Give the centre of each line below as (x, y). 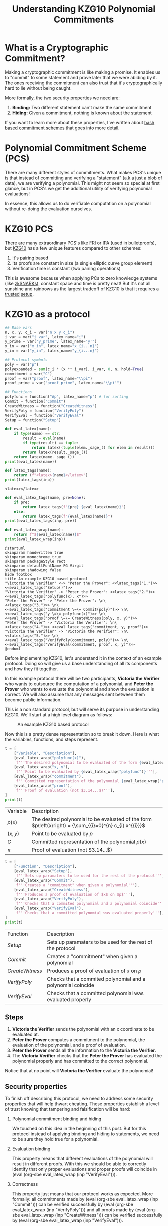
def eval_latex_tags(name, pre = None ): (45, 498)
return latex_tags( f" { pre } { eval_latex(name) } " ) (75, 507)
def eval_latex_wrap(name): (34, 530)
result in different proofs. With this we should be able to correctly (79, 1164)
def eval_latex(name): (29, 429)
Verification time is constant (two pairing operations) (66, 268)
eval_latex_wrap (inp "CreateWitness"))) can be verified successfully (92, 1215)
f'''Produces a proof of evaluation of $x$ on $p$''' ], (76, 894)
